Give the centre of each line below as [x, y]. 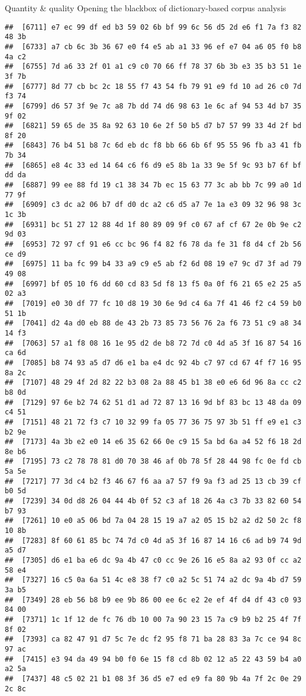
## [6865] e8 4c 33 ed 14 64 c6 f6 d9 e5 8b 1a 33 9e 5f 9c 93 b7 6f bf [153, 165]
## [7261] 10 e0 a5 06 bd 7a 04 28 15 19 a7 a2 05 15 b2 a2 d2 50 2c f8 [153, 521]
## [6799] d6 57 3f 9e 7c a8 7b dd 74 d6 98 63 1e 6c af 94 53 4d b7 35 [153, 106]
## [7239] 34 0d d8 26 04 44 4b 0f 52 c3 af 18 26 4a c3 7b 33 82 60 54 [153, 501]
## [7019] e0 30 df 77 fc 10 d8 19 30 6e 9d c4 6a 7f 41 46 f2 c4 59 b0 [153, 303]
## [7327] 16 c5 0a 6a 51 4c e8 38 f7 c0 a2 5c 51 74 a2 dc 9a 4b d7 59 [153, 580]
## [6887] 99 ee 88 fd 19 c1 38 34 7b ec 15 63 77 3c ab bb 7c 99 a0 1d [153, 185]
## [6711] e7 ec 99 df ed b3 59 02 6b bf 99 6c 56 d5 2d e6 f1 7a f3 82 [153, 27]
